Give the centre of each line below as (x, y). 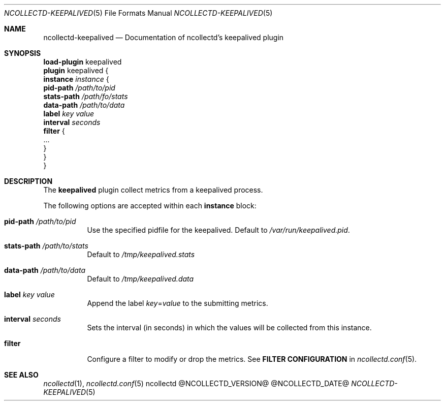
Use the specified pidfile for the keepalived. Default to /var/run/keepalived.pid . (218, 230)
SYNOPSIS (23, 53)
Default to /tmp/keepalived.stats (141, 254)
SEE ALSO (21, 375)
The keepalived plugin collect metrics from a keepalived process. (153, 190)
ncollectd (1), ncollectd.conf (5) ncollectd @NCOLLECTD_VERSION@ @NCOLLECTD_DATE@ (196, 383)
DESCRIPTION (28, 181)
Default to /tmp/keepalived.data (140, 279)
